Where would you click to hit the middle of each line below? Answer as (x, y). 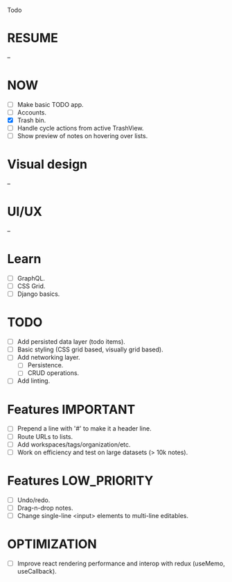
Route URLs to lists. (45, 436)
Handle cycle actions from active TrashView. (80, 128)
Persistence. (45, 365)
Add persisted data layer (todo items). (71, 342)
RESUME (33, 38)
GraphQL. (31, 278)
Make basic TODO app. (51, 104)
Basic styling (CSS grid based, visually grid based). (90, 349)
